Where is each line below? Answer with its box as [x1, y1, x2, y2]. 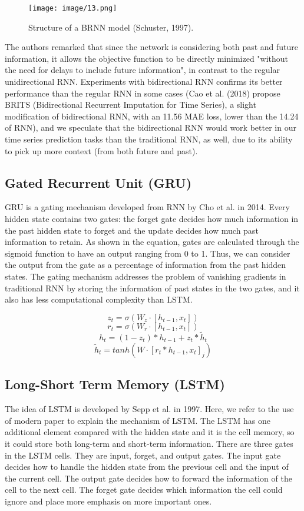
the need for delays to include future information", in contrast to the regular [5, 64, 280, 76]
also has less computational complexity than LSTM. [5, 293, 193, 306]
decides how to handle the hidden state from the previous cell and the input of [5, 460, 289, 473]
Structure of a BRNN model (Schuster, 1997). [28, 21, 194, 33]
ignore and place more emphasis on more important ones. [5, 495, 212, 507]
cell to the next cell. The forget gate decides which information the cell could [5, 483, 283, 496]
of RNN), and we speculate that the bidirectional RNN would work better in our [5, 121, 296, 134]
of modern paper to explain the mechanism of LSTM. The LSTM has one [5, 414, 270, 426]
